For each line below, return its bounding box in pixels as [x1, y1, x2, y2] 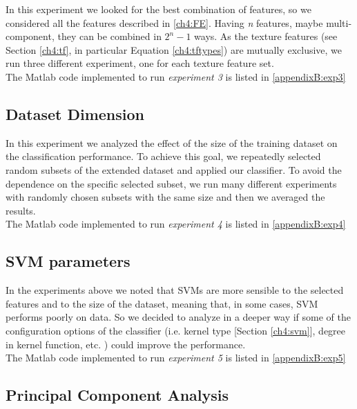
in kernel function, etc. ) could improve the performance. [6, 337, 246, 351]
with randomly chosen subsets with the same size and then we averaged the [6, 190, 325, 204]
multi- [326, 15, 352, 30]
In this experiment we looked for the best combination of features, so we [6, 2, 311, 16]
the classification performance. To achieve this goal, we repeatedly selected [6, 149, 321, 163]
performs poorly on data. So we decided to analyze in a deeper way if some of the [6, 310, 351, 324]
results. [6, 203, 36, 217]
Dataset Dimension [6, 103, 144, 124]
